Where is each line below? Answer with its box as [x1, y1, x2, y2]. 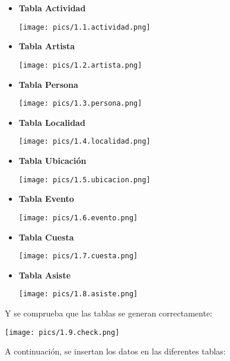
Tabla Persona [18, 78, 78, 90]
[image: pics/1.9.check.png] [5, 328, 120, 337]
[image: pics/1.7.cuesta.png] [18, 252, 138, 261]
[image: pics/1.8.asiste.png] [18, 290, 138, 299]
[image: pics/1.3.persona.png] [18, 99, 142, 108]
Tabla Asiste [18, 268, 71, 281]
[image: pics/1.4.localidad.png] [18, 137, 151, 146]
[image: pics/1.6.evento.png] [18, 213, 138, 222]
